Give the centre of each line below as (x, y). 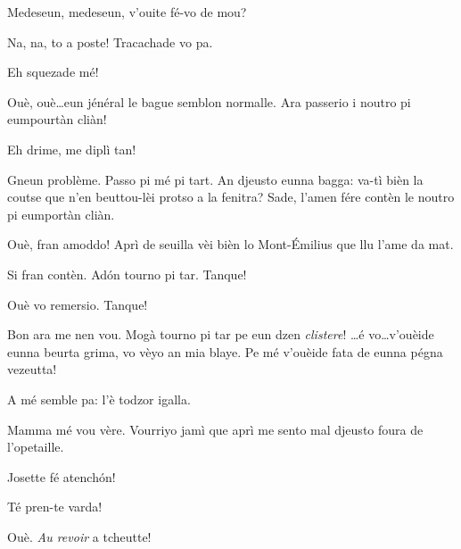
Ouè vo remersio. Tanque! (78, 304)
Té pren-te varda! (55, 507)
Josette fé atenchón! (62, 476)
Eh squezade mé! (53, 72)
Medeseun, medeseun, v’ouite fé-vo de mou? (127, 12)
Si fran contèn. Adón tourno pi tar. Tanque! (127, 274)
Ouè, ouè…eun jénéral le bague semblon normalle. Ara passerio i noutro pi (209, 101)
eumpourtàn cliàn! (57, 119)
